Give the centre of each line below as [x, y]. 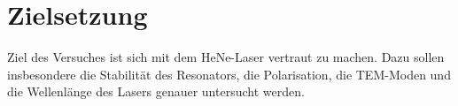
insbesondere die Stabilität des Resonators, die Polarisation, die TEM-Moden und [229, 74]
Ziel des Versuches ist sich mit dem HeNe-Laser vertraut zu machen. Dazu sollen [226, 57]
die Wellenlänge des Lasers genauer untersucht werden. [156, 91]
